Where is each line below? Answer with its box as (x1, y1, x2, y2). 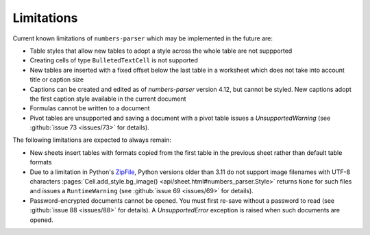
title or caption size (29, 75, 84, 84)
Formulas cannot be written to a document (29, 104, 150, 112)
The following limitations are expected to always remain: (12, 136, 171, 144)
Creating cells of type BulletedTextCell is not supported (29, 56, 198, 64)
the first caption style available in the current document (29, 95, 186, 103)
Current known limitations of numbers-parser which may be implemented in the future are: (12, 34, 273, 42)
